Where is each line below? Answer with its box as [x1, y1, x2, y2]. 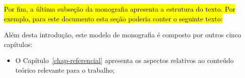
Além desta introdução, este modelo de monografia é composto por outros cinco [4, 30, 242, 40]
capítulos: [4, 39, 33, 49]
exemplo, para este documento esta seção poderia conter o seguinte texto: [4, 13, 223, 23]
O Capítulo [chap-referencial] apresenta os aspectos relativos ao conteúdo [15, 55, 234, 65]
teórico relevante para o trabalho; [15, 64, 115, 75]
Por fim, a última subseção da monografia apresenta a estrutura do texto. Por [4, 4, 236, 14]
